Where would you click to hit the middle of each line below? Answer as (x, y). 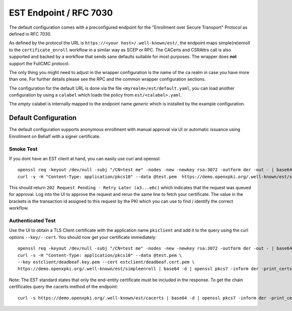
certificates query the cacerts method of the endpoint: (64, 287)
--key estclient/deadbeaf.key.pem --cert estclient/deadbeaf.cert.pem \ (106, 262)
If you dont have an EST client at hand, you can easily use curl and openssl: (85, 158)
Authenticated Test (32, 221)
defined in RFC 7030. (30, 34)
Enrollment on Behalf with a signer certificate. (55, 136)
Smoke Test (23, 149)
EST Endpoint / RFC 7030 (61, 13)
